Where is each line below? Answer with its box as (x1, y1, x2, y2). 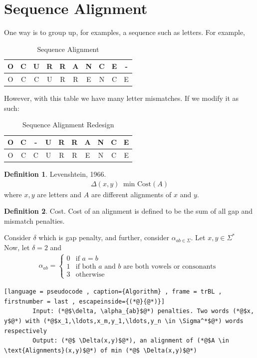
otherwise (75, 271, 105, 278)
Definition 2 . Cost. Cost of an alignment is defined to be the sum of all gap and (4, 206, 253, 216)
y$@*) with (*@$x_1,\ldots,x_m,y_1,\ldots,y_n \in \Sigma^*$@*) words (4, 317, 244, 325)
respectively (4, 327, 47, 335)
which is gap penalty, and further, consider (38, 232, 169, 243)
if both (75, 263, 96, 270)
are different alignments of (91, 189, 172, 199)
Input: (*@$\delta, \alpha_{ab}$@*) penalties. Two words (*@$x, (32, 308, 255, 315)
